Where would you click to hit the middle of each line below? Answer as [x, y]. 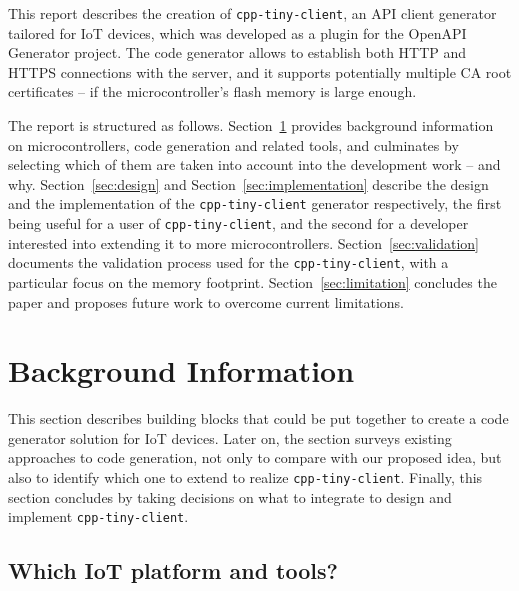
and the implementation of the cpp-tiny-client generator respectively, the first [255, 203]
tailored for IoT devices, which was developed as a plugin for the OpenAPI [237, 32]
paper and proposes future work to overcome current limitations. [206, 301]
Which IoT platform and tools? [173, 570]
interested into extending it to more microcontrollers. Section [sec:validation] [243, 242]
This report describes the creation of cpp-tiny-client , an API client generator [252, 13]
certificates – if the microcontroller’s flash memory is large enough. [212, 91]
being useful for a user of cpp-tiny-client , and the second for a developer [238, 223]
